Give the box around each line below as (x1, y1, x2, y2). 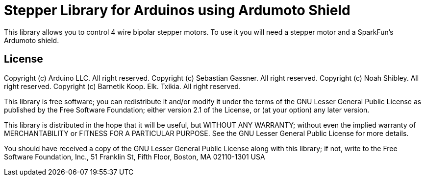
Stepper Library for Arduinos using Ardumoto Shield (4, 2, 350, 19)
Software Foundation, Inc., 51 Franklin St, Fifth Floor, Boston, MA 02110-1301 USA (4, 152, 265, 161)
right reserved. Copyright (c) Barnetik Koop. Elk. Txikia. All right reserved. (4, 82, 241, 90)
